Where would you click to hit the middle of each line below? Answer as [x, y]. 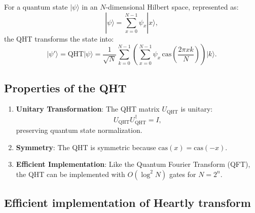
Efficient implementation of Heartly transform [128, 203]
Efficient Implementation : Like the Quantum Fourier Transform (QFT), [133, 164]
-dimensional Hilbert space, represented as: [172, 7]
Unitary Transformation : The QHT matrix [88, 109]
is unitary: [197, 109]
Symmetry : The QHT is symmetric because [86, 147]
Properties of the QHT [65, 87]
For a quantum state [36, 7]
